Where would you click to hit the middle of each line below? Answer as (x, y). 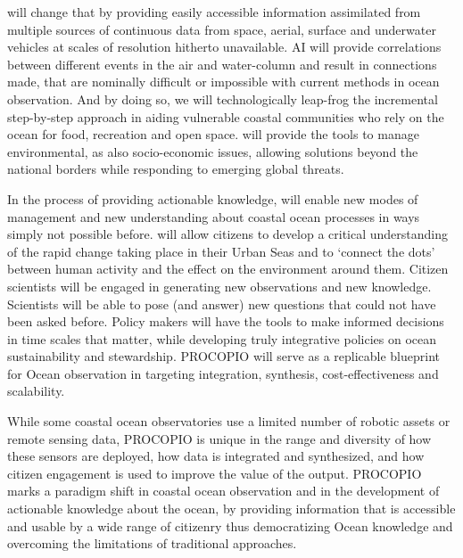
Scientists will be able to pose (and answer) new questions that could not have (222, 304)
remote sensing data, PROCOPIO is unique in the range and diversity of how (219, 438)
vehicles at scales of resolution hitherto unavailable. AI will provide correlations (224, 47)
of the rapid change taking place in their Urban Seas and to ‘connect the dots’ (221, 251)
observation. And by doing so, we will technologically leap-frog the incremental (223, 98)
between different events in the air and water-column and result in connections (222, 64)
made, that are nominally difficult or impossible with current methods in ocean (223, 82)
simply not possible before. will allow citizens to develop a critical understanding (228, 234)
